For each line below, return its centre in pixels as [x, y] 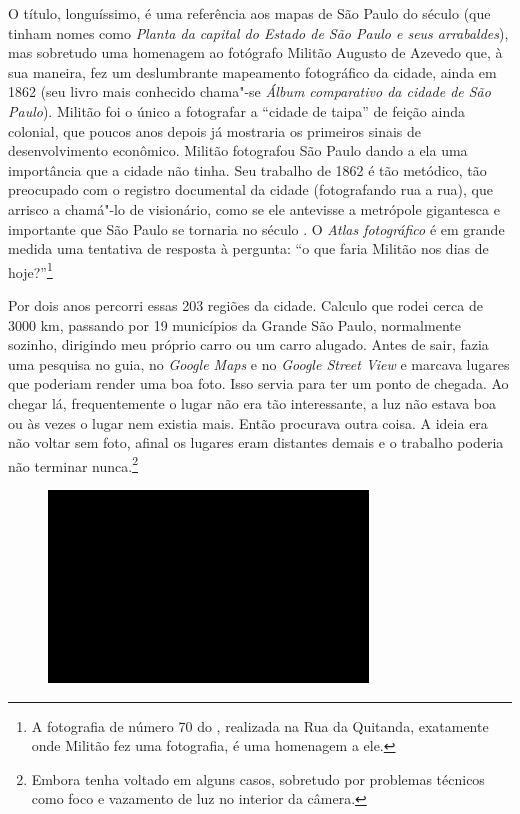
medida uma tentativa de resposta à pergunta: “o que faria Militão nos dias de [248, 248]
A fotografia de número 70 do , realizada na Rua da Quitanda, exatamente [260, 725]
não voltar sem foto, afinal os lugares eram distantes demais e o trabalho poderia [256, 442]
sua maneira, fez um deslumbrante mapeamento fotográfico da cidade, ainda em [252, 71]
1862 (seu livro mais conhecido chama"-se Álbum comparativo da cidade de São [249, 91]
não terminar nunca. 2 [73, 464]
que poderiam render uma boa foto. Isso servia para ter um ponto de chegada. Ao [258, 383]
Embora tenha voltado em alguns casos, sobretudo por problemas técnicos [258, 778]
